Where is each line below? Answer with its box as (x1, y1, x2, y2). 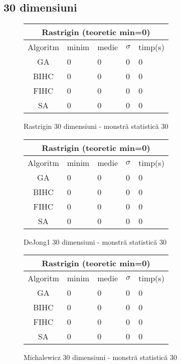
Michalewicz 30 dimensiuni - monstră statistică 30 (24, 352, 177, 362)
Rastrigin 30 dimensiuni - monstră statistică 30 (24, 121, 168, 131)
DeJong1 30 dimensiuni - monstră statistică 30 (24, 236, 166, 247)
